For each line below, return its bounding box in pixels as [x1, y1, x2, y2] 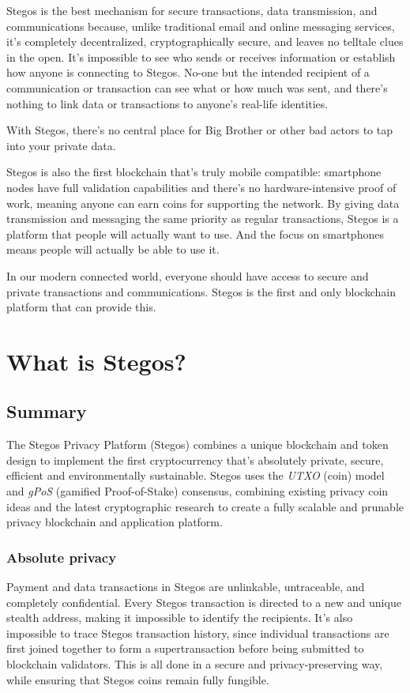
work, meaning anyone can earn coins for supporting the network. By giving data [6, 194, 400, 211]
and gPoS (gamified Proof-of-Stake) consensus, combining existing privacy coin [6, 483, 389, 499]
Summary [6, 399, 87, 424]
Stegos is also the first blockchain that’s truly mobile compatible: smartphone [6, 164, 382, 180]
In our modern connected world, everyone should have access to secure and [6, 267, 369, 284]
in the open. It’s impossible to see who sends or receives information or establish [6, 48, 396, 65]
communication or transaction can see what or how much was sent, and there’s [6, 79, 388, 96]
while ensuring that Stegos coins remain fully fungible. [6, 671, 269, 687]
